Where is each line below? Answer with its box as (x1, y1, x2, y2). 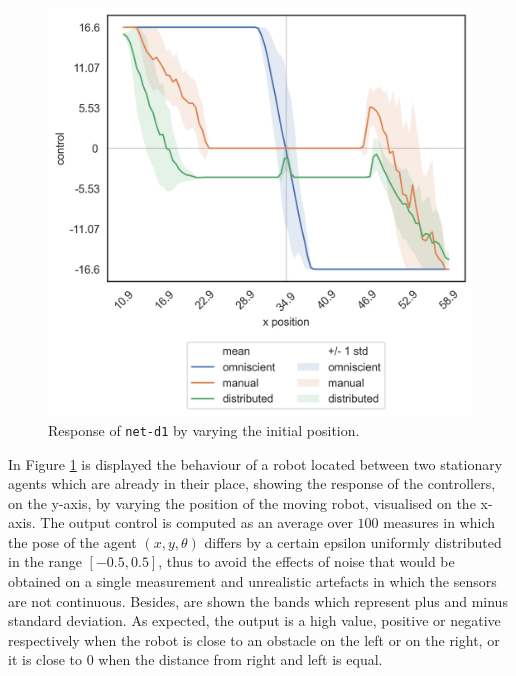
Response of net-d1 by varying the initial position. (48, 419, 360, 440)
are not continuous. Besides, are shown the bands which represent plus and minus (8, 590, 508, 611)
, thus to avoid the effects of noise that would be (158, 551, 455, 572)
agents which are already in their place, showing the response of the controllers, (8, 473, 496, 494)
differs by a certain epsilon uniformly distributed (204, 531, 502, 552)
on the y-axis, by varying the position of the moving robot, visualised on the (8, 492, 476, 513)
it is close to (8, 649, 83, 670)
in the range (8, 551, 82, 572)
